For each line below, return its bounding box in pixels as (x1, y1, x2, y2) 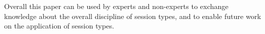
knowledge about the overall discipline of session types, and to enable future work (4, 10, 261, 21)
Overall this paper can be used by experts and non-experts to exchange (4, 1, 229, 11)
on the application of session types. (4, 20, 115, 31)
